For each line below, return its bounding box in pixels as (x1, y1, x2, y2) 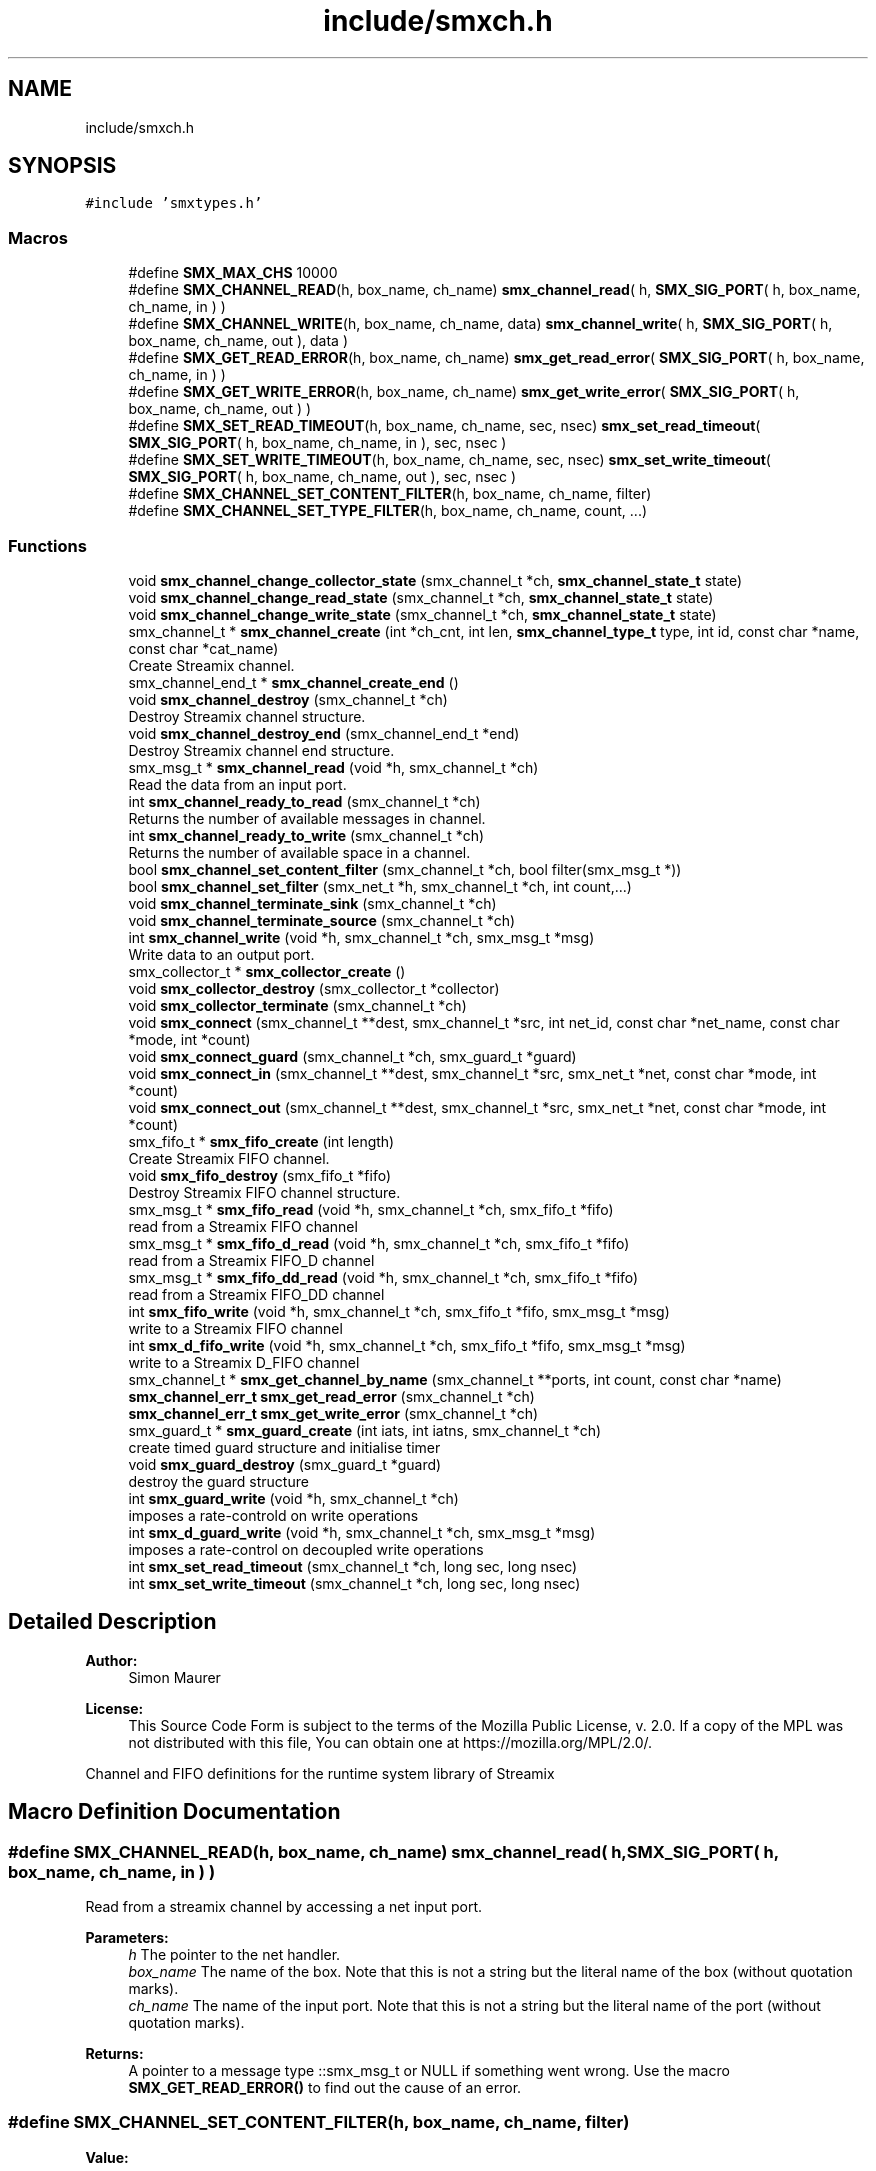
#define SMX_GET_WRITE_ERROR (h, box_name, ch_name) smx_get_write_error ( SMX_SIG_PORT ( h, (128, 383, 800, 401)
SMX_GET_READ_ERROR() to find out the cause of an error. (128, 2079, 522, 2096)
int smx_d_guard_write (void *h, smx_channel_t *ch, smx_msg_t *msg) (128, 1523, 596, 1541)
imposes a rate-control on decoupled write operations (128, 1540, 484, 1558)
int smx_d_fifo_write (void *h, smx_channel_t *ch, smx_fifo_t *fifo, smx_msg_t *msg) (128, 1336, 686, 1354)
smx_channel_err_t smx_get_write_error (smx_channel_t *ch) (128, 1404, 539, 1422)
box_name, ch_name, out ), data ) (128, 332, 348, 350)
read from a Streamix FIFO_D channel (128, 1251, 375, 1269)
